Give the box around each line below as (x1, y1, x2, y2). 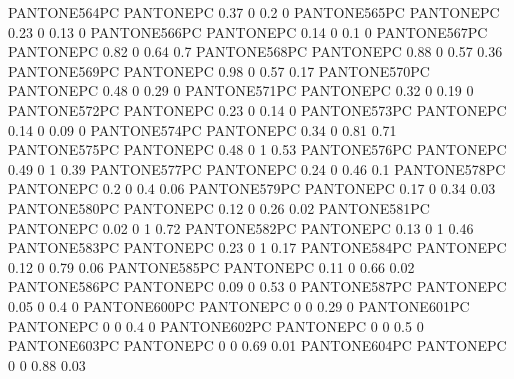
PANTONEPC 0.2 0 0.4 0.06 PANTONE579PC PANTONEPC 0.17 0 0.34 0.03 (8, 178, 496, 199)
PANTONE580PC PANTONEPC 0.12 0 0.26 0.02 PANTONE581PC (8, 197, 430, 218)
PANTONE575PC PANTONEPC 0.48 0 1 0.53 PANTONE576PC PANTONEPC (8, 139, 507, 160)
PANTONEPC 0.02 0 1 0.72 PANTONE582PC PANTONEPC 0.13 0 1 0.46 (8, 217, 474, 238)
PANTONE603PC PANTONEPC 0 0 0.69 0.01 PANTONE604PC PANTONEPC (8, 335, 507, 356)
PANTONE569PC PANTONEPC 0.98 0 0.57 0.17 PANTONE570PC (8, 60, 430, 81)
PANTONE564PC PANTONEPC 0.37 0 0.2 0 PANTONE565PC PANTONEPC (8, 2, 500, 22)
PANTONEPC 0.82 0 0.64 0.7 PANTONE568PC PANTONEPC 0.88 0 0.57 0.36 (8, 41, 503, 62)
